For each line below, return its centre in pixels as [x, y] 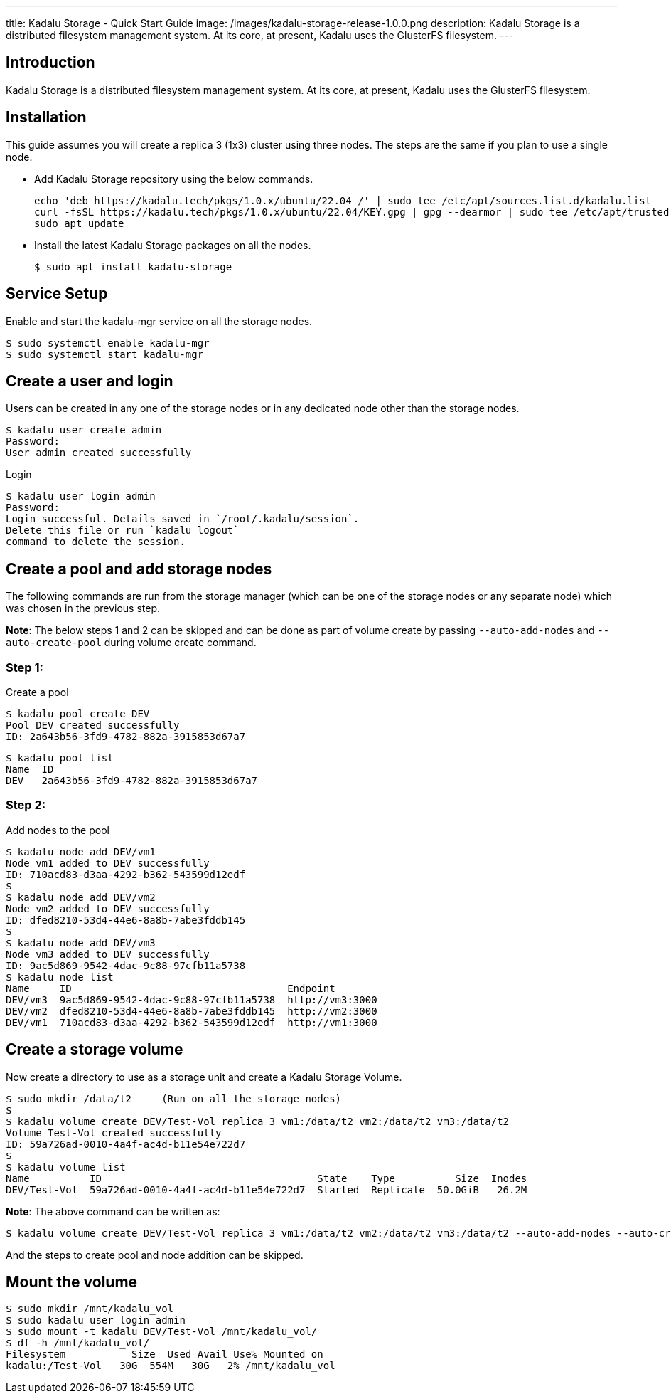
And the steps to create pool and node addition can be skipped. [155, 1255]
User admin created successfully [99, 453]
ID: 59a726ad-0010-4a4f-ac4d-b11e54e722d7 [126, 1144]
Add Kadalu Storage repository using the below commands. [174, 179]
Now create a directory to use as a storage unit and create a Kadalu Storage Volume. [204, 1077]
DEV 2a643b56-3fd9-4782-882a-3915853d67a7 [132, 780]
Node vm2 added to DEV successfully [108, 908]
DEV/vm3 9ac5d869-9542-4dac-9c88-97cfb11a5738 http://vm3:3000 [192, 999]
